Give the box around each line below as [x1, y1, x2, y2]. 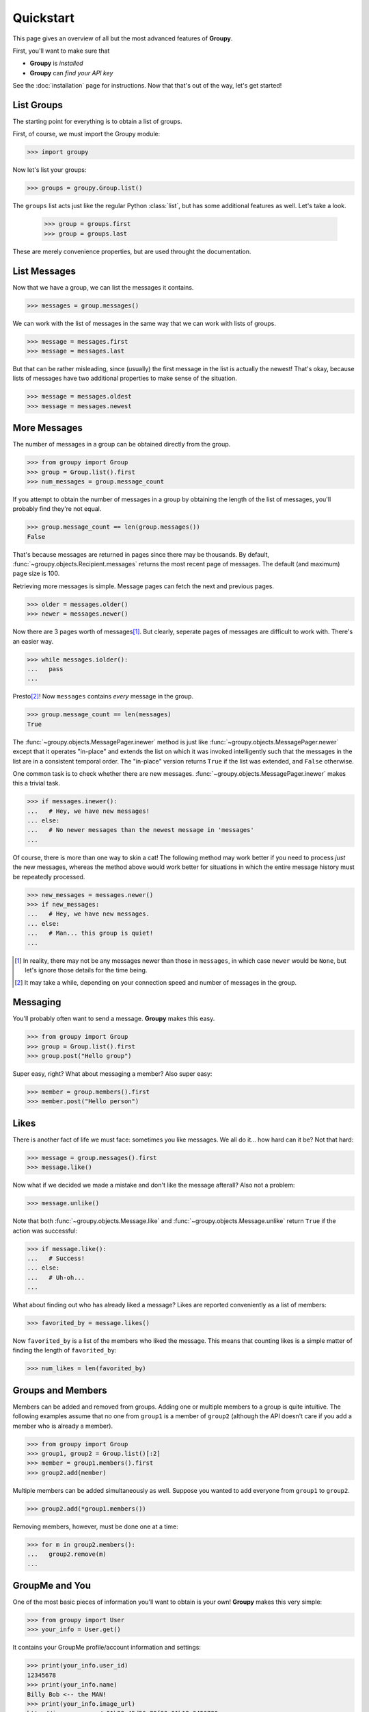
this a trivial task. [12, 779, 61, 788]
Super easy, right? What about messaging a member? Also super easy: [12, 1069, 213, 1078]
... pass [27, 665, 64, 672]
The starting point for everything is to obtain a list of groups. [12, 117, 182, 126]
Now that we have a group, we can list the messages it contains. [12, 283, 194, 291]
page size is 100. [12, 569, 60, 578]
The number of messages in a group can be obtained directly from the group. [12, 440, 231, 449]
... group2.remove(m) [27, 1550, 107, 1558]
